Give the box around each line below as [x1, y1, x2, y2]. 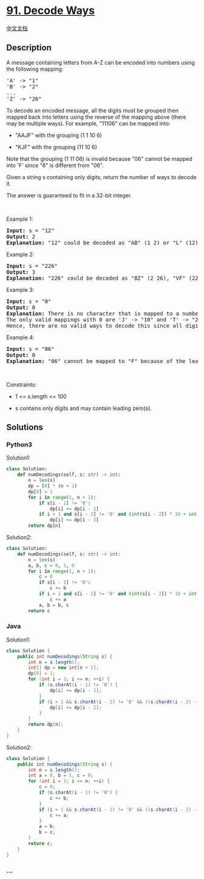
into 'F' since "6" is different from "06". [6, 161, 104, 169]
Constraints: [6, 381, 37, 388]
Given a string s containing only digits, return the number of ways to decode [6, 173, 197, 180]
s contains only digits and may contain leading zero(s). [15, 404, 152, 412]
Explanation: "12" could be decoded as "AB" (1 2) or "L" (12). [6, 239, 202, 246]
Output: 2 [6, 233, 35, 240]
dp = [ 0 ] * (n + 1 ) [28, 483, 78, 489]
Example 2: [6, 250, 35, 258]
